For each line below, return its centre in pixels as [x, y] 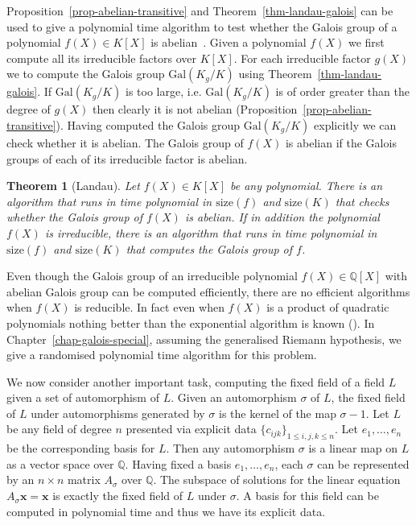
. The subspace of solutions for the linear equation [277, 480]
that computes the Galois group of [209, 248]
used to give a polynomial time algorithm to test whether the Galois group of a [202, 26]
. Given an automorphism [234, 397]
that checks [362, 201]
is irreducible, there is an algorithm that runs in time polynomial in [211, 232]
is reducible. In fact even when [149, 307]
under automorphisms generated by [118, 413]
